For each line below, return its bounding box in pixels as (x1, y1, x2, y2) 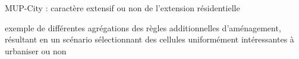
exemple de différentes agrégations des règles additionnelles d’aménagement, (5, 21, 281, 34)
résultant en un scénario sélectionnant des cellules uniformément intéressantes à (5, 33, 294, 45)
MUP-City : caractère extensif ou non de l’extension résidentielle (5, 2, 240, 14)
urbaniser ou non (5, 44, 67, 57)
